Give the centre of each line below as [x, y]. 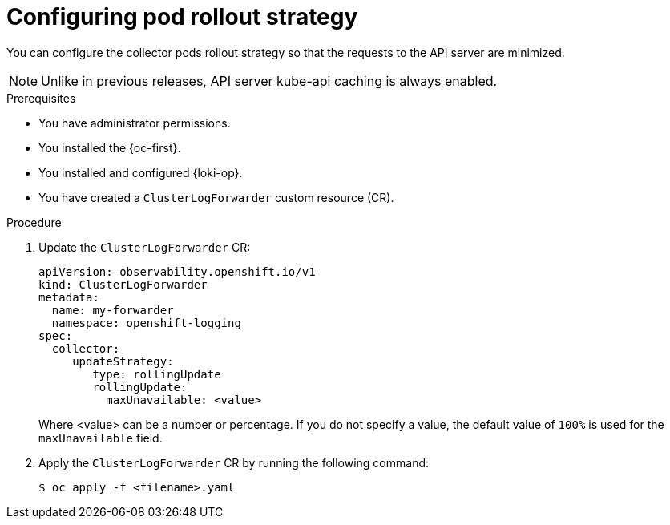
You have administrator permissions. [135, 123]
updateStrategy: [123, 361]
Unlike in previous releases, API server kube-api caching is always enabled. [269, 81]
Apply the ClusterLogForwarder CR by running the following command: [234, 462]
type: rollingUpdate [157, 374]
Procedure [34, 222]
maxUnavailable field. [101, 438]
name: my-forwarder [113, 310]
